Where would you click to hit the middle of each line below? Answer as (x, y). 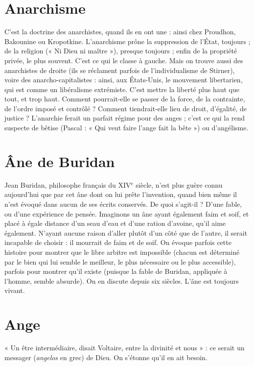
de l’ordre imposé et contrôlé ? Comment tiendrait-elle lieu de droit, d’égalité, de (126, 108)
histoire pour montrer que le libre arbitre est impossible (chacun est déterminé (122, 252)
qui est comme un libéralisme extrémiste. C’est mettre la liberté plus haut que (122, 89)
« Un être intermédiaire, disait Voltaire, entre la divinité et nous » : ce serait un (125, 348)
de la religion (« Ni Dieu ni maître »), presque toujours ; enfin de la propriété (121, 51)
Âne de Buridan (60, 161)
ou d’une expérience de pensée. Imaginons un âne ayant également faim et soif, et (127, 213)
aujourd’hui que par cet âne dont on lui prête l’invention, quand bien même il (121, 194)
